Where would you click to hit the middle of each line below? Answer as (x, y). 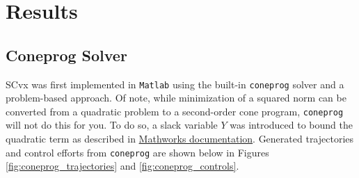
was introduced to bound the (291, 125)
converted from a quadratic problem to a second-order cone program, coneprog (175, 111)
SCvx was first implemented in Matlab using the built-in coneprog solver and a (175, 84)
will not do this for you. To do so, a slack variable (112, 125)
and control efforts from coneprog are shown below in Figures (137, 152)
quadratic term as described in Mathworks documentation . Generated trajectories (180, 139)
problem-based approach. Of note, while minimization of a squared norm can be (176, 98)
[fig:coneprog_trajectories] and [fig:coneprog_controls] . (122, 166)
